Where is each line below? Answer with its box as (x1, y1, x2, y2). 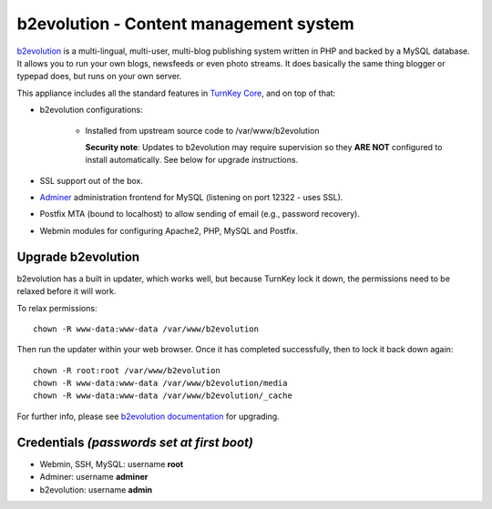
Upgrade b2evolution (16, 249, 140, 264)
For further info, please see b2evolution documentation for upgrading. (16, 411, 280, 422)
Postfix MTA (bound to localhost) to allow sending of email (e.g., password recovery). (39, 209, 360, 219)
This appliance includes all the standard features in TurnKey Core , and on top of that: (16, 87, 336, 98)
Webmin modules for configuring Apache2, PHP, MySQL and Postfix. (39, 225, 298, 236)
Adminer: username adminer (39, 472, 149, 483)
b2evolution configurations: (39, 105, 143, 116)
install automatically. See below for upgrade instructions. (85, 155, 299, 166)
